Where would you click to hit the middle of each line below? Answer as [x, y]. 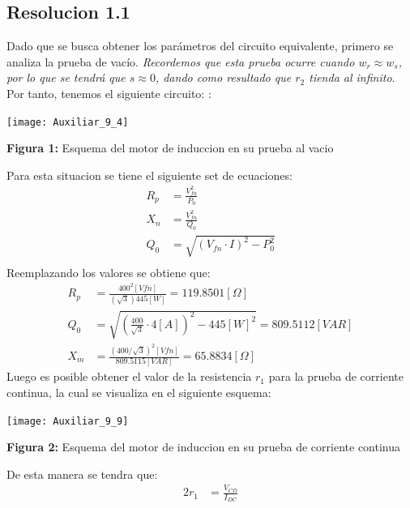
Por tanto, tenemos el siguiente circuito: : [109, 93]
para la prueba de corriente [336, 376]
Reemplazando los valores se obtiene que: [109, 272]
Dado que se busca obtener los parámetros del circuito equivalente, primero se [200, 46]
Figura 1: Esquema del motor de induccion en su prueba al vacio [170, 148]
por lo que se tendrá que [66, 77]
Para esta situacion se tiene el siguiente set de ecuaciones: [149, 175]
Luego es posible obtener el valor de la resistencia [129, 376]
